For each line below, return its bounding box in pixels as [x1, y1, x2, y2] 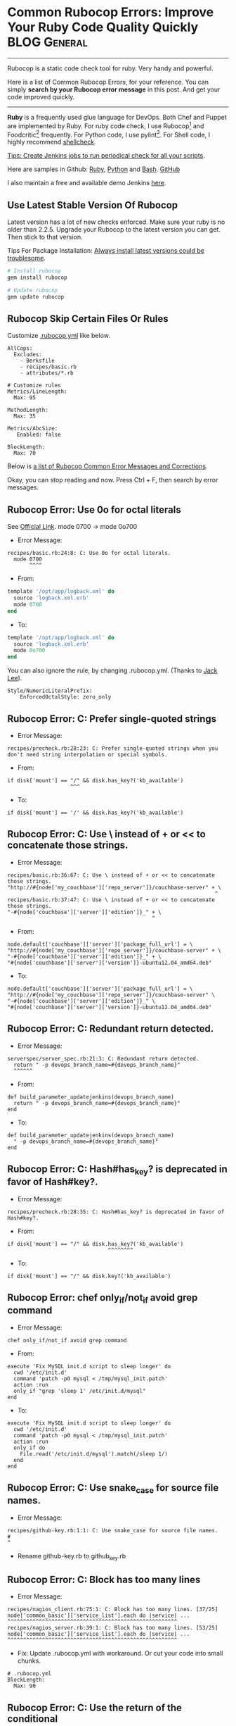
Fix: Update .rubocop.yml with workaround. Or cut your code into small [17, 1649, 223, 1658]
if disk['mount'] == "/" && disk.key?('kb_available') [7, 1272, 171, 1280]
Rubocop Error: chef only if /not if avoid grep [7, 1292, 198, 1306]
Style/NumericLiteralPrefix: [7, 687, 93, 694]
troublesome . [7, 254, 46, 263]
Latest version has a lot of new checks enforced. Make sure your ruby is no [7, 218, 225, 226]
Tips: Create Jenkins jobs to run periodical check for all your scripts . [7, 151, 205, 160]
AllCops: [7, 345, 33, 352]
